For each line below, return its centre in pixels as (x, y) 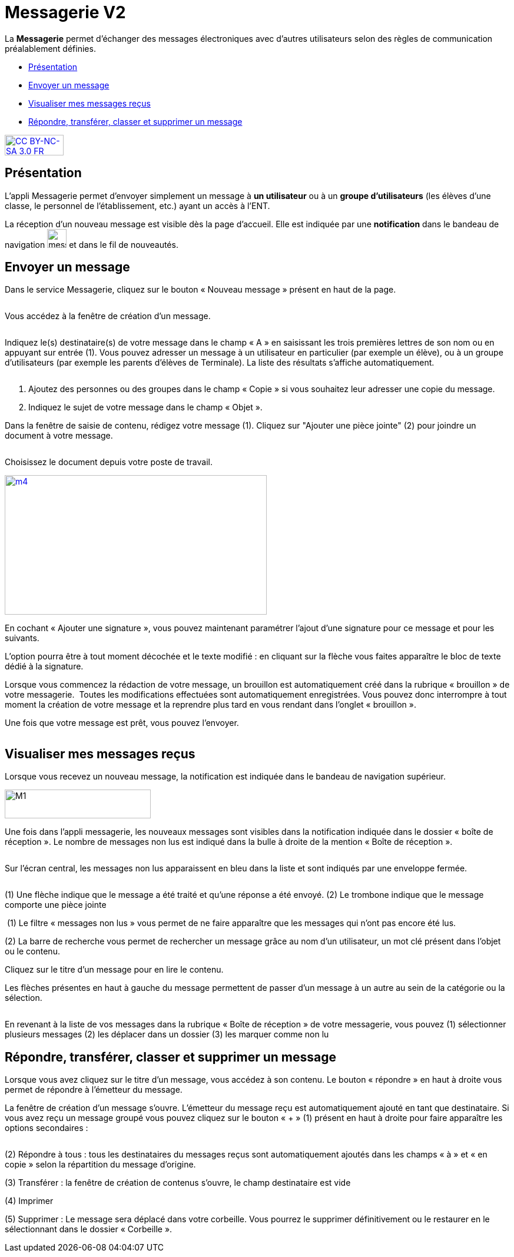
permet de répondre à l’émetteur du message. (94, 1090)
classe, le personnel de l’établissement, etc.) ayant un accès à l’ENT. (137, 205)
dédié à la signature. (44, 666)
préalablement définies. (50, 48)
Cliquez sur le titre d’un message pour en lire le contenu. (114, 970)
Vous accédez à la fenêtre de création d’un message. (108, 316)
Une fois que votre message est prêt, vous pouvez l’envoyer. (122, 723)
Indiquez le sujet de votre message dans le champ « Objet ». (145, 407)
